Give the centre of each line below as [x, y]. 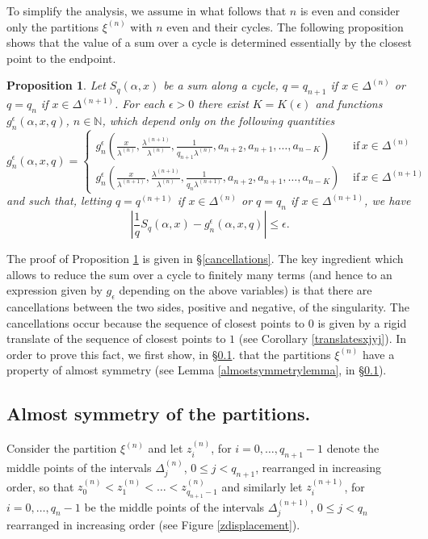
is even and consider [350, 10]
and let [166, 448]
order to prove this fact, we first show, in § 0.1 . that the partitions [169, 354]
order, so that [40, 486]
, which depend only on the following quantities [218, 120]
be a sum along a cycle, [221, 85]
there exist [223, 104]
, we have [388, 201]
